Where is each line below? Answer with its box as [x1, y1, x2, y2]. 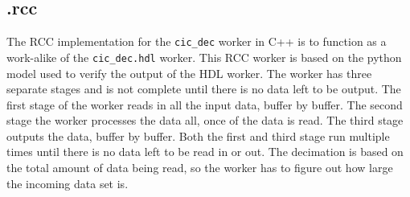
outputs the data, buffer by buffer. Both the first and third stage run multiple [6, 127, 390, 144]
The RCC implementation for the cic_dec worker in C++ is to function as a [6, 33, 387, 50]
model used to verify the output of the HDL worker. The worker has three [6, 64, 372, 81]
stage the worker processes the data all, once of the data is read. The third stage [6, 112, 404, 129]
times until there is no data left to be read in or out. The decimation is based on [6, 143, 404, 160]
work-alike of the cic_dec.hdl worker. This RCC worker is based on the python [6, 48, 402, 65]
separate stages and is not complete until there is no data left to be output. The [6, 80, 401, 97]
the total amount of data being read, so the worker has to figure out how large [6, 159, 393, 176]
